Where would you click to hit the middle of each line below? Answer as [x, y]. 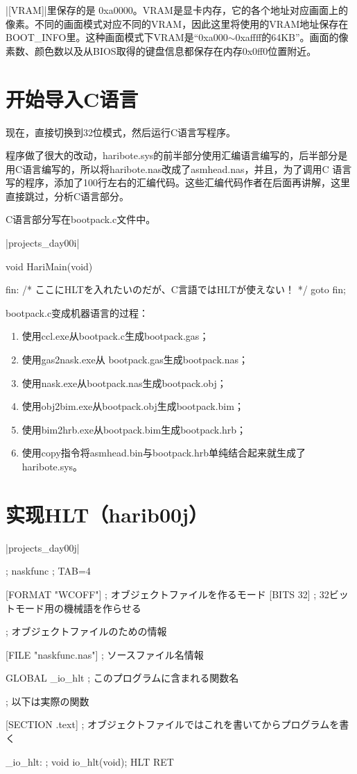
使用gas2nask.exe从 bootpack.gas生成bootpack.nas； [135, 360]
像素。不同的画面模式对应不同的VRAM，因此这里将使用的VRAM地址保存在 [177, 23]
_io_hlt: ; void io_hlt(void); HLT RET [90, 761]
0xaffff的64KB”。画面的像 [292, 37]
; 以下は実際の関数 [47, 701]
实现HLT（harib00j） [107, 514]
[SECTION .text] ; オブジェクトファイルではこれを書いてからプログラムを [173, 724]
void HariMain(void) [49, 266]
